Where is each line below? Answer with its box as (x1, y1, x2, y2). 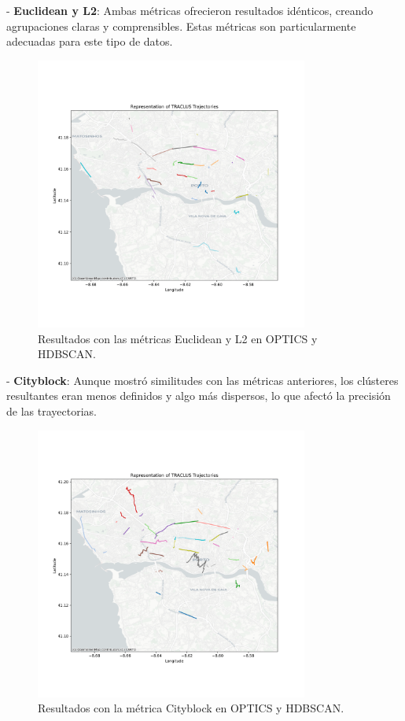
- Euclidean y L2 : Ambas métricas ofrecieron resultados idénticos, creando (6, 2, 374, 18)
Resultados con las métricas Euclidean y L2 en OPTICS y (38, 330, 318, 346)
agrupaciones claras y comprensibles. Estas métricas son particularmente (6, 17, 356, 34)
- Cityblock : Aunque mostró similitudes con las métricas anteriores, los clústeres (6, 372, 399, 388)
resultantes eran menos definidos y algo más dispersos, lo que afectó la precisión (6, 387, 391, 404)
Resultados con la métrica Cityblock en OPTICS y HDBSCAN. (38, 700, 344, 716)
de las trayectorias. (6, 402, 97, 419)
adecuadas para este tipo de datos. (6, 33, 173, 50)
